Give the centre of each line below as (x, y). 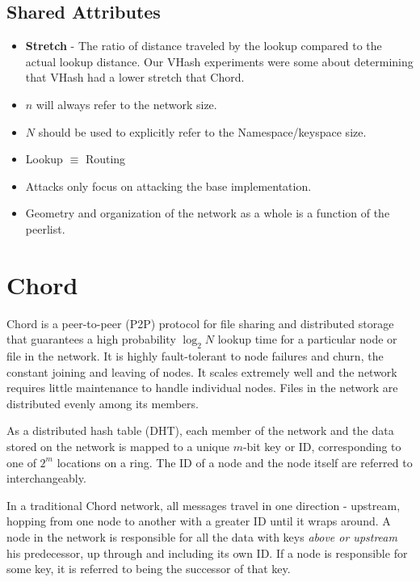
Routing (105, 159)
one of (21, 462)
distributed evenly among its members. (103, 403)
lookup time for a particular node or (307, 339)
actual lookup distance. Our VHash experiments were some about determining (219, 61)
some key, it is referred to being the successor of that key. (149, 569)
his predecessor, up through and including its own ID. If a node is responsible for (207, 552)
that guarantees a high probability (91, 339)
